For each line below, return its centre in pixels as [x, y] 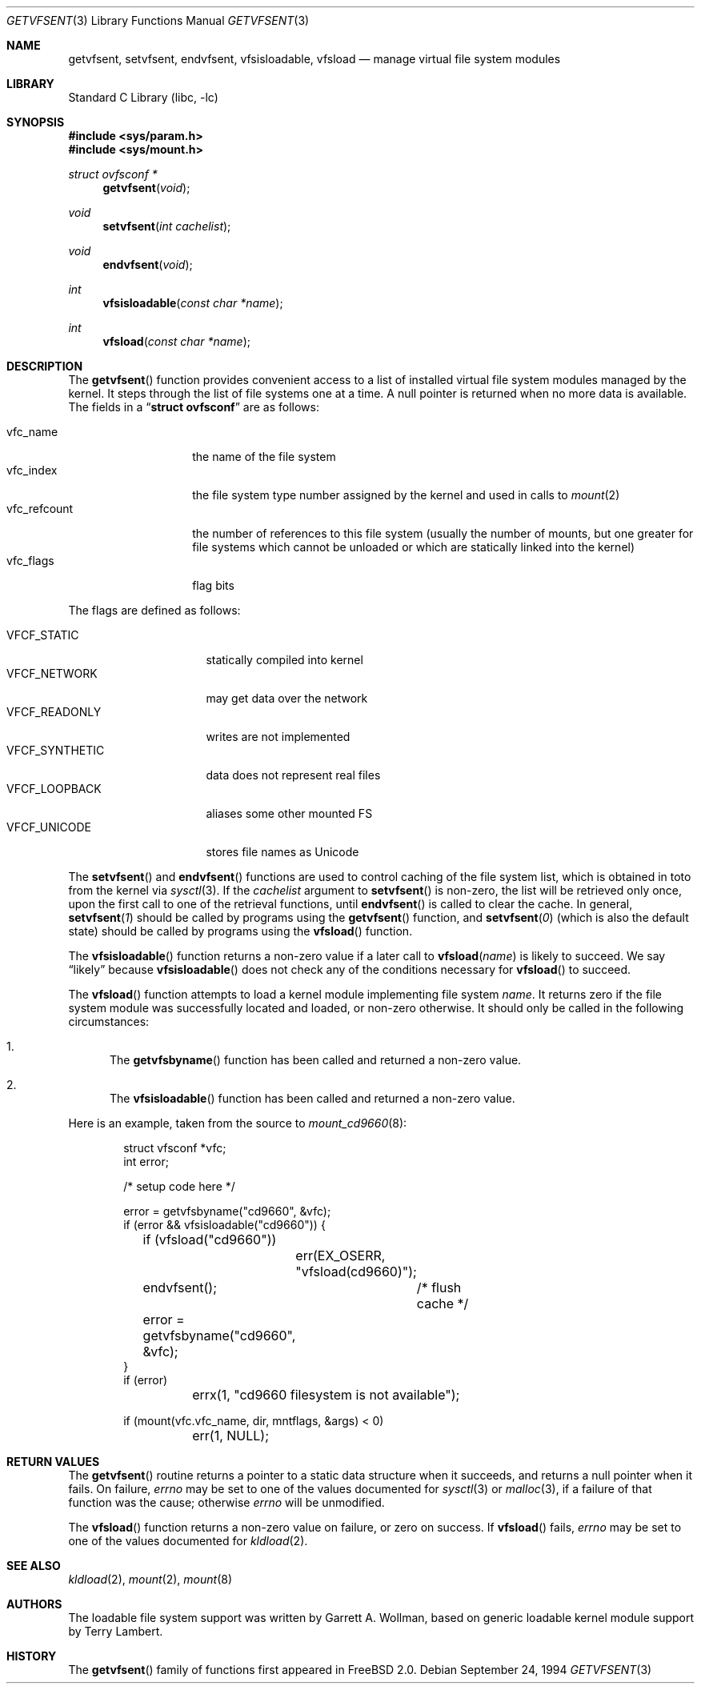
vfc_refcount [40, 509]
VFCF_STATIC [43, 635]
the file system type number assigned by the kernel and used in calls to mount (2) [406, 495]
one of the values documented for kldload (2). [188, 1541]
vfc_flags [30, 561]
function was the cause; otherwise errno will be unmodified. [226, 1502]
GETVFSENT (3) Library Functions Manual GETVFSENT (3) [158, 20]
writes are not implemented [278, 737]
